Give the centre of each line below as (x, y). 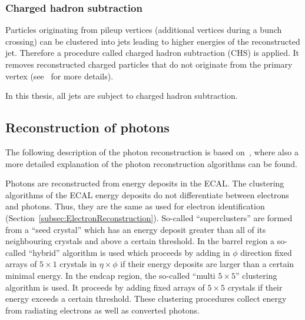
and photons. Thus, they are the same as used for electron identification (135, 206)
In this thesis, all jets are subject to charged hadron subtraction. (122, 96)
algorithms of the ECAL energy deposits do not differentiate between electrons (147, 194)
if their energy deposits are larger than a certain (207, 264)
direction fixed (266, 252)
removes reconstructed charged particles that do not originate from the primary (149, 64)
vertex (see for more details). (59, 76)
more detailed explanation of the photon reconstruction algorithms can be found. (151, 163)
